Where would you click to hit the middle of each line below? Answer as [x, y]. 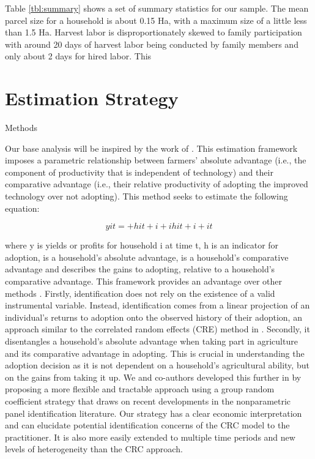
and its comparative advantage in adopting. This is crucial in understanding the [155, 353]
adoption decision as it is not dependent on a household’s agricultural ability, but [157, 365]
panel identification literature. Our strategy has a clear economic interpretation [154, 413]
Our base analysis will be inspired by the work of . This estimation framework [151, 148]
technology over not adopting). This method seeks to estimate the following [146, 196]
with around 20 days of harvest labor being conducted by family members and [152, 44]
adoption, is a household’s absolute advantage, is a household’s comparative [147, 257]
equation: [22, 208]
